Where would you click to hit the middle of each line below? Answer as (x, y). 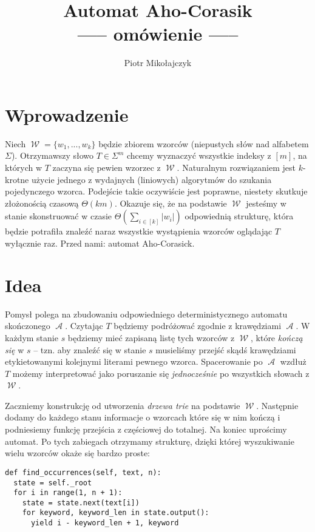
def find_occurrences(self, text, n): (83, 472)
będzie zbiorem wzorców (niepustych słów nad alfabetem (204, 143)
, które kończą (276, 337)
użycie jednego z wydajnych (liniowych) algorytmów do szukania (151, 179)
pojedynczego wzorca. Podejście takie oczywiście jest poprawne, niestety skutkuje (156, 191)
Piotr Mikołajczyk (158, 63)
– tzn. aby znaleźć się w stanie (90, 349)
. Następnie (277, 405)
